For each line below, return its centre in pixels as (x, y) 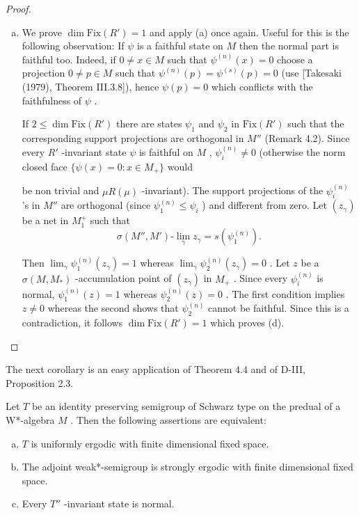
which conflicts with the (262, 86)
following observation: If (73, 46)
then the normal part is (289, 46)
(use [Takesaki (311, 73)
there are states (149, 124)
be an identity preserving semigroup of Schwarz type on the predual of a (186, 406)
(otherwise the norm (302, 151)
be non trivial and (61, 190)
